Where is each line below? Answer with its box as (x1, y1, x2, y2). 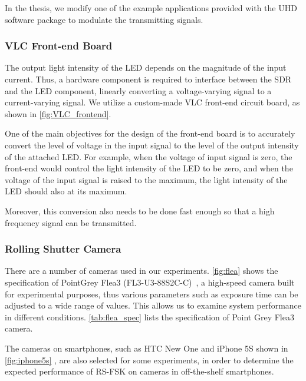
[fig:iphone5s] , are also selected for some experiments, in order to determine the (5, 353, 294, 366)
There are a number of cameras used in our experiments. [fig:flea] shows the (5, 264, 278, 277)
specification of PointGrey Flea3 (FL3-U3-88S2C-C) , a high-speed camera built (5, 276, 295, 288)
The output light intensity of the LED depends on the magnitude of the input (5, 61, 287, 74)
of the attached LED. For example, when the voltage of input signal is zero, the (5, 150, 292, 163)
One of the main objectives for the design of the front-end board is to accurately (5, 127, 295, 140)
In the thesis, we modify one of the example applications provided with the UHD (5, 2, 297, 14)
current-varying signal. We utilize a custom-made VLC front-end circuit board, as (5, 96, 300, 108)
